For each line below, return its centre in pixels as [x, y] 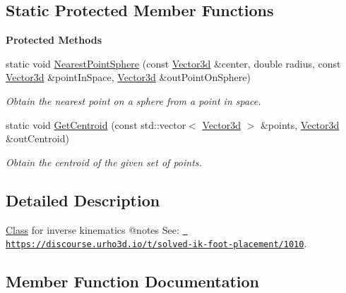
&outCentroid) [37, 138]
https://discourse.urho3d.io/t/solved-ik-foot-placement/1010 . [156, 243]
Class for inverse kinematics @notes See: [93, 229]
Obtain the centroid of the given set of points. [104, 162]
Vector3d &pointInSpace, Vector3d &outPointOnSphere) [128, 77]
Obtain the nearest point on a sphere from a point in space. [133, 100]
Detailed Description [83, 200]
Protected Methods [54, 40]
